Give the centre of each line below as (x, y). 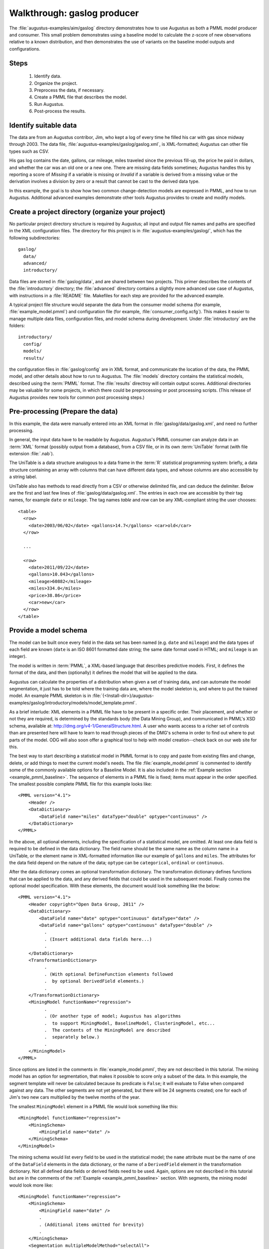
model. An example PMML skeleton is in (50, 696)
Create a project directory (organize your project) (87, 212)
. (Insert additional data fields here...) (98, 939)
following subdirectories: (35, 238)
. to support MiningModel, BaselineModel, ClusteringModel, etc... (130, 1023)
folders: (17, 326)
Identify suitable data (43, 125)
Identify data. (48, 76)
